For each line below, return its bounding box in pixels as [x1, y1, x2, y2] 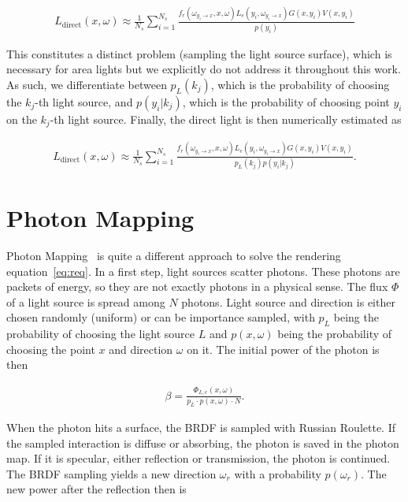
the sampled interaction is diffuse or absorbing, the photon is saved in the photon [6, 434, 399, 451]
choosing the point [6, 340, 95, 357]
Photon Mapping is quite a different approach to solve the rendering [6, 247, 341, 264]
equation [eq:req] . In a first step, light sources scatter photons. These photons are [6, 262, 400, 279]
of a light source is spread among [6, 293, 165, 310]
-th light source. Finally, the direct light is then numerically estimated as [50, 110, 402, 127]
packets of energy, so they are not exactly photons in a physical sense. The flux [6, 278, 388, 295]
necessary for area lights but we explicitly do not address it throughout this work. [6, 61, 401, 77]
